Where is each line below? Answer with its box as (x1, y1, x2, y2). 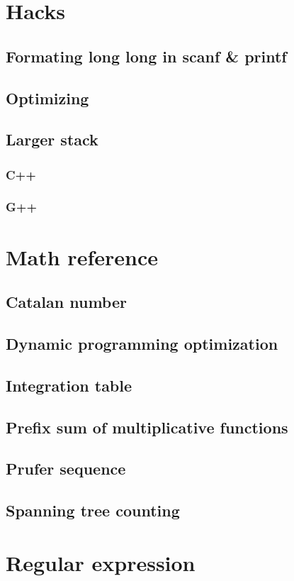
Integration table (6, 374, 132, 396)
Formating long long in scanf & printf (6, 45, 287, 67)
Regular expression (6, 548, 196, 577)
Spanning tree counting (6, 499, 180, 521)
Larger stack (6, 128, 98, 150)
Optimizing (6, 87, 89, 109)
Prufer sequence (6, 458, 126, 480)
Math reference (6, 242, 158, 271)
